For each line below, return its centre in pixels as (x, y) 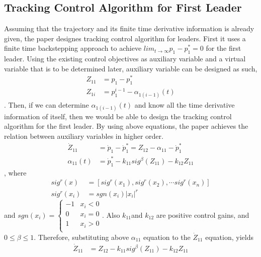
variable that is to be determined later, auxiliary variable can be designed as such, (131, 68)
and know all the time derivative (185, 104)
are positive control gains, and (203, 215)
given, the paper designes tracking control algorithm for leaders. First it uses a (125, 38)
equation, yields (229, 237)
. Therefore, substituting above (81, 237)
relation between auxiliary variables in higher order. (84, 136)
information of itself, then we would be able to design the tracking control (118, 116)
